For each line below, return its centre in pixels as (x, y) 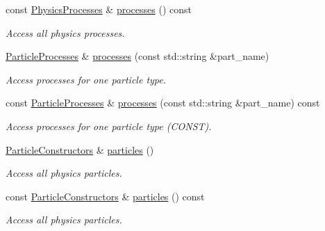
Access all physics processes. (65, 32)
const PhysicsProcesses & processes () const (99, 9)
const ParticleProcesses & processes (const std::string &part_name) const (163, 103)
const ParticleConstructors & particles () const (105, 196)
